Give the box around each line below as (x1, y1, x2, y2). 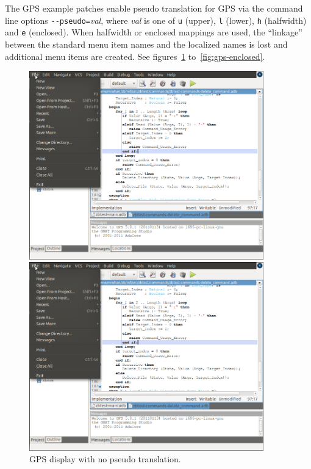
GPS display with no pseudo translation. (29, 453, 181, 465)
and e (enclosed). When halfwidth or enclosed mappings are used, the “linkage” (5, 26, 302, 38)
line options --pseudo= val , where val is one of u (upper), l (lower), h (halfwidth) (5, 13, 307, 26)
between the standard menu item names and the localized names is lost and (5, 37, 288, 50)
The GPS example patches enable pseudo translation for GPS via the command (5, 2, 303, 14)
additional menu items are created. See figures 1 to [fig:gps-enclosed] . (5, 49, 265, 62)
